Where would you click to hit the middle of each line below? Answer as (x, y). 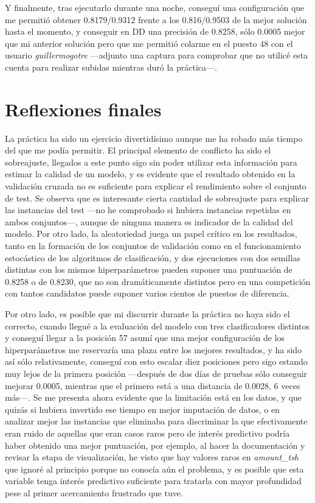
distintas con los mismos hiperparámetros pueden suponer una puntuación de (149, 269)
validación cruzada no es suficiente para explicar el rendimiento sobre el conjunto (156, 186)
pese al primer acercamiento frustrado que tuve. (94, 492)
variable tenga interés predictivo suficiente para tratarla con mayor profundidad (153, 481)
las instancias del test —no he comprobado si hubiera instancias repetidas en (148, 210)
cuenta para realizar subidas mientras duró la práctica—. (111, 67)
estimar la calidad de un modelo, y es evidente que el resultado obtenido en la (150, 174)
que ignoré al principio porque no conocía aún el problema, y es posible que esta (154, 469)
